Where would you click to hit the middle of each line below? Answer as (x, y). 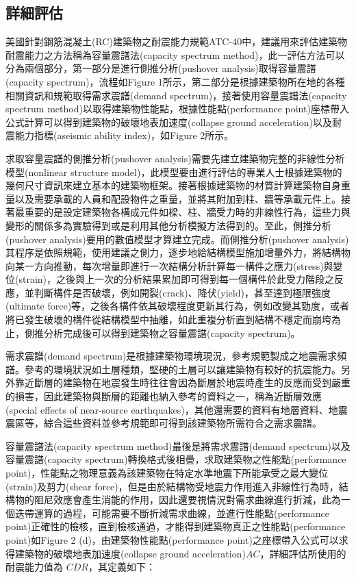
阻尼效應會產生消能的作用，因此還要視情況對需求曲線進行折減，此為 (187, 500)
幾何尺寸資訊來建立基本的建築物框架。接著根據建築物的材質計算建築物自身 (173, 185)
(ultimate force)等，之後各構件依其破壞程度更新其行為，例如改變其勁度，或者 (178, 306)
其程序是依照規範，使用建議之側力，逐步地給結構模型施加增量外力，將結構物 (178, 252)
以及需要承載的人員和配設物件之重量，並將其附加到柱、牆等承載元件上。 (178, 198)
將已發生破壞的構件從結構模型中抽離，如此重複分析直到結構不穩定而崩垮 (168, 319)
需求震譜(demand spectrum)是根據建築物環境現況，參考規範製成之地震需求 (171, 356)
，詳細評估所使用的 (303, 553)
